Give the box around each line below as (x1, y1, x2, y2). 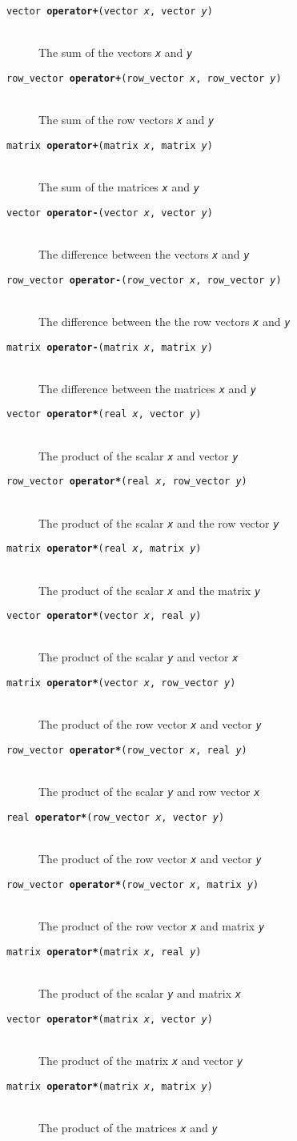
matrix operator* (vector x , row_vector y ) (6, 677, 236, 689)
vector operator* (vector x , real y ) (6, 610, 202, 622)
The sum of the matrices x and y (38, 179, 199, 195)
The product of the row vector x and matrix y (38, 918, 265, 934)
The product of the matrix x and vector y (38, 1051, 243, 1068)
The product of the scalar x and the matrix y (38, 581, 261, 598)
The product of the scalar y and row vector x (38, 783, 260, 800)
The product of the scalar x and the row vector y (38, 514, 279, 531)
